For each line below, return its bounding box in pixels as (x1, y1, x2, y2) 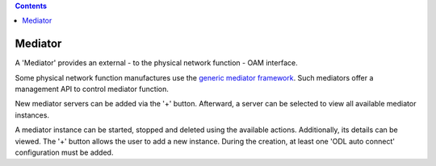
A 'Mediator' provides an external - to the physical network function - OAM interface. (15, 58, 298, 68)
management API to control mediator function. (15, 85, 169, 94)
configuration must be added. (15, 147, 114, 157)
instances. (15, 110, 50, 120)
